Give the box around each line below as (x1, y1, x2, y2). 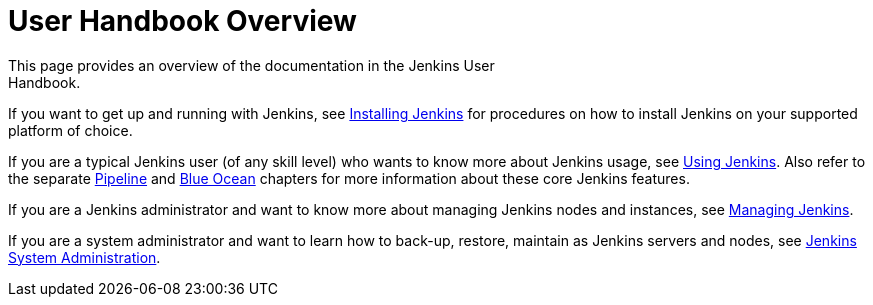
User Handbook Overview (8, 4, 357, 38)
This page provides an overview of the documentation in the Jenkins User (8, 56, 495, 74)
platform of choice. (8, 121, 133, 139)
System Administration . (8, 248, 161, 266)
